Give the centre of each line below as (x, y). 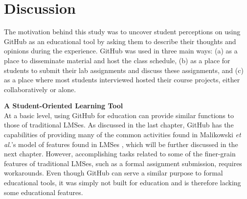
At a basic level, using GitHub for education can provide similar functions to (119, 115)
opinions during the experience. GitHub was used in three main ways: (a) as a (121, 51)
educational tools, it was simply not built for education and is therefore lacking (123, 183)
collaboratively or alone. (40, 89)
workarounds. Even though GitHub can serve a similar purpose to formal (113, 173)
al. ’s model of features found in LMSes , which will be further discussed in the (121, 144)
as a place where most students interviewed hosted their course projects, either (122, 80)
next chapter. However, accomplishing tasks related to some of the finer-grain (120, 154)
